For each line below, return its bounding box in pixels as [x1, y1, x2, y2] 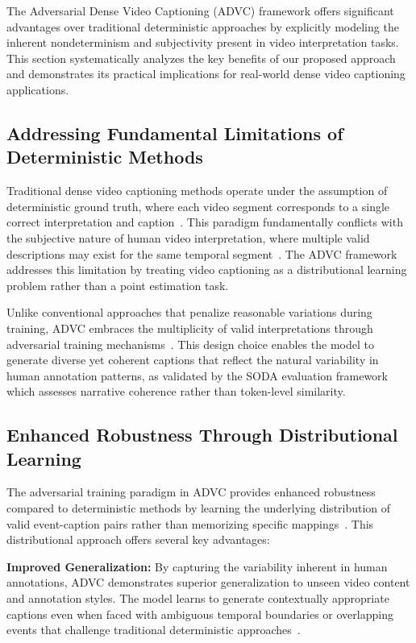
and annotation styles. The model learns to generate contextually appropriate [6, 590, 389, 607]
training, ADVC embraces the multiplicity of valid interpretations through [6, 319, 373, 336]
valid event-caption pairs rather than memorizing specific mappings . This [6, 515, 374, 532]
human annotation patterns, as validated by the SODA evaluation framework [6, 367, 389, 384]
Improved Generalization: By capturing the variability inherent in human [6, 558, 388, 575]
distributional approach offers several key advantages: [6, 531, 270, 548]
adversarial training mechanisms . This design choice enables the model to [6, 335, 374, 352]
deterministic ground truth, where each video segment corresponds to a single [6, 197, 390, 214]
